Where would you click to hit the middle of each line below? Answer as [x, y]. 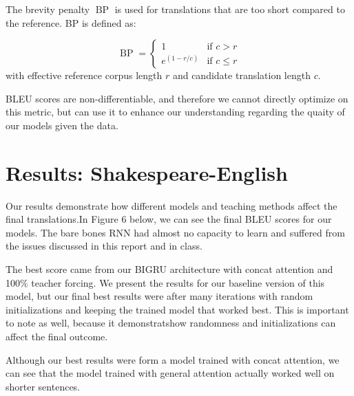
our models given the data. [62, 125]
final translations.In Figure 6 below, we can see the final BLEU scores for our [169, 219]
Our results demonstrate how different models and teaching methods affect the [171, 205]
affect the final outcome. [57, 337]
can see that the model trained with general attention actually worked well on [170, 373]
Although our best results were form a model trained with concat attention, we [173, 359]
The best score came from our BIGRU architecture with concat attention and [169, 269]
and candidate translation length [241, 75]
